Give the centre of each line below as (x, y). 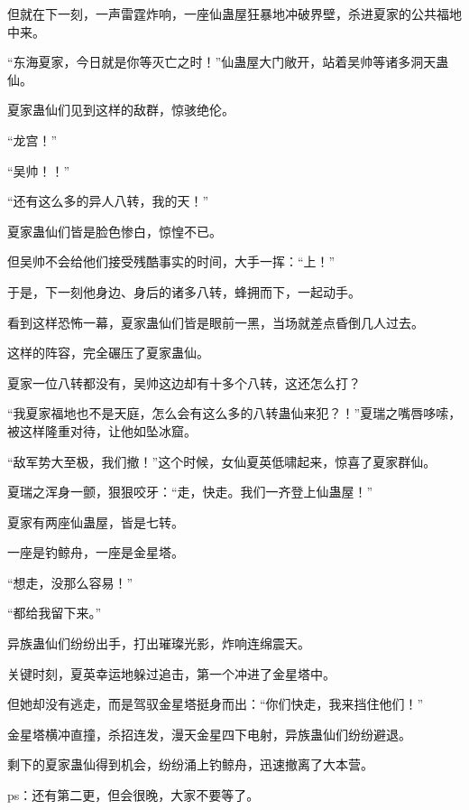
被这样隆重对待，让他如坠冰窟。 (102, 430)
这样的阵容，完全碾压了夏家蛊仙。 (108, 353)
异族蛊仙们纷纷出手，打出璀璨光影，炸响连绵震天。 (159, 643)
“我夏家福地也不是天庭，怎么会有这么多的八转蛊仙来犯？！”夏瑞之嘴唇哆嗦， (234, 413)
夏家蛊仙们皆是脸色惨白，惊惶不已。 (115, 231)
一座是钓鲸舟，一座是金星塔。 (96, 552)
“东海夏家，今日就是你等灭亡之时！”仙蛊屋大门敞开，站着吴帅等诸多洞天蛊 (228, 62)
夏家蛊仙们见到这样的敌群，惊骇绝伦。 (121, 110)
